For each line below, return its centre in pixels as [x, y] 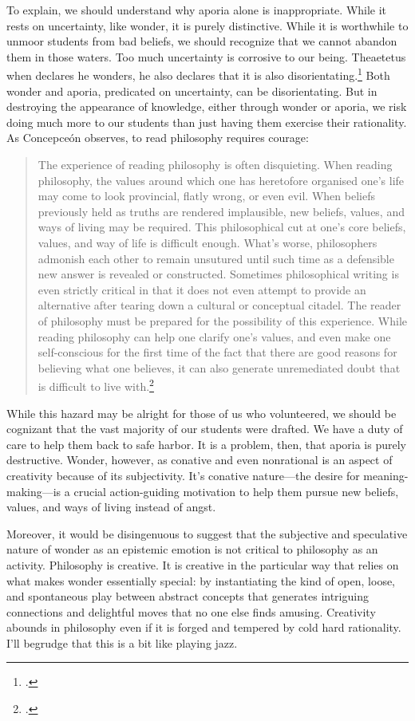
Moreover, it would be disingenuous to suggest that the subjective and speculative [207, 533]
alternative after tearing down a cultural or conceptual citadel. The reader [219, 305]
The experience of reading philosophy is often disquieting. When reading [215, 164]
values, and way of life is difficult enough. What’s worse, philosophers [207, 242]
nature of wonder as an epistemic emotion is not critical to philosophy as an [192, 549]
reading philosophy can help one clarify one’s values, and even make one [214, 336]
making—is [34, 491]
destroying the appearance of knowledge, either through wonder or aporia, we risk [207, 106]
